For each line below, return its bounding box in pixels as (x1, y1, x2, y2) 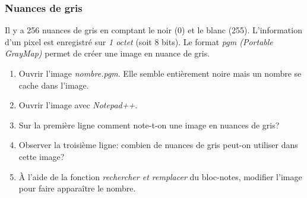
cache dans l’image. (18, 78, 89, 91)
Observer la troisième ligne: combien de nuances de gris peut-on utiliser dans (18, 139, 298, 151)
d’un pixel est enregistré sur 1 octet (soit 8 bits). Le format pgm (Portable (5, 35, 273, 48)
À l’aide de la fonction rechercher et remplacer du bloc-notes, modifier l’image (18, 170, 302, 183)
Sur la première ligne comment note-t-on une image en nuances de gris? (18, 118, 280, 131)
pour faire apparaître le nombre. (18, 182, 136, 194)
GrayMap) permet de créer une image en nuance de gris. (5, 47, 210, 59)
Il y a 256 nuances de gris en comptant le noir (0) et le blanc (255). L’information (5, 24, 302, 36)
